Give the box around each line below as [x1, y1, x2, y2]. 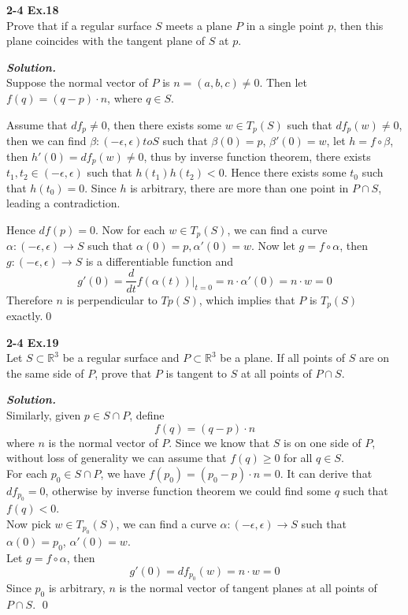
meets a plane [165, 17, 232, 33]
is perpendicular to [66, 291, 158, 307]
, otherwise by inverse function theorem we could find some [45, 482, 331, 498]
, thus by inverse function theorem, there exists [143, 147, 371, 164]
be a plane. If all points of [220, 349, 345, 366]
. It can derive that [280, 464, 373, 481]
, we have [100, 464, 146, 481]
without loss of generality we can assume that [6, 449, 227, 466]
